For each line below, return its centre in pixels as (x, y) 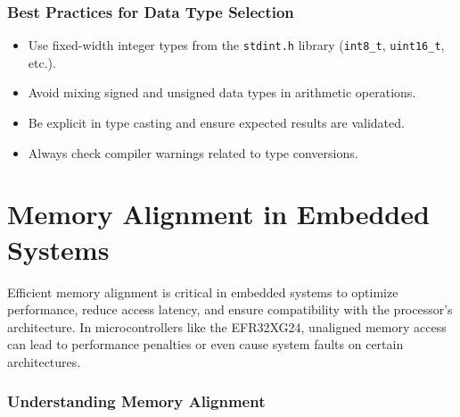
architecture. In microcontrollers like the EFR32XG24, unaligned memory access (227, 326)
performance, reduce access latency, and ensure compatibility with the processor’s (230, 309)
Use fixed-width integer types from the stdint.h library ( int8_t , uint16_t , (236, 45)
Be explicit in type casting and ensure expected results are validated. (216, 123)
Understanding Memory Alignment (136, 401)
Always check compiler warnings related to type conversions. (193, 152)
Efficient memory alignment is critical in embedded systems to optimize (203, 292)
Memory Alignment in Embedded (218, 214)
